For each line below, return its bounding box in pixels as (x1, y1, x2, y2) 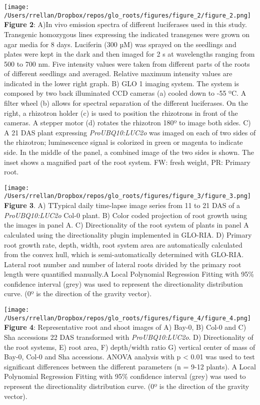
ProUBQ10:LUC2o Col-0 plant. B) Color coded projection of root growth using (4, 210, 247, 220)
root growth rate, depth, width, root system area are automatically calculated (4, 239, 242, 250)
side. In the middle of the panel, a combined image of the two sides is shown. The (4, 147, 254, 157)
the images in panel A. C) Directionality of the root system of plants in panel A (4, 220, 249, 230)
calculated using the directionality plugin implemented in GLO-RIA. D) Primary (4, 229, 252, 240)
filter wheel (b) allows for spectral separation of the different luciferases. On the (4, 98, 248, 108)
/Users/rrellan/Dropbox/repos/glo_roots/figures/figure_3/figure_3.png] (4, 192, 251, 200)
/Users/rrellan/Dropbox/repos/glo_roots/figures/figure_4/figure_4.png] (4, 314, 251, 322)
